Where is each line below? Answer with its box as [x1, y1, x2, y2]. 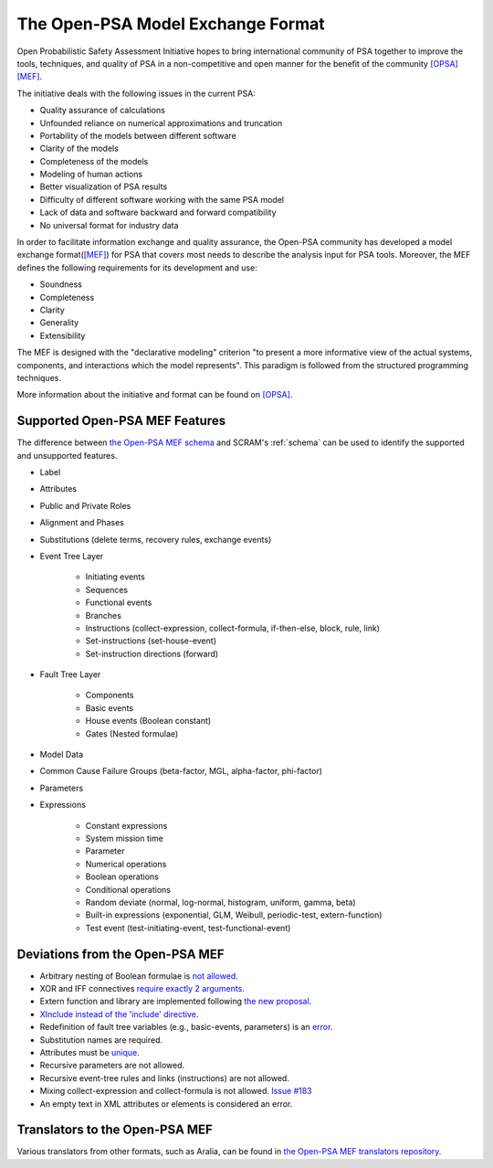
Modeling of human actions [39, 169, 143, 180]
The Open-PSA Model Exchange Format [16, 14, 326, 34]
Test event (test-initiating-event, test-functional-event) [85, 922, 291, 933]
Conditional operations [85, 884, 171, 895]
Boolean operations [85, 871, 159, 882]
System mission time [85, 833, 163, 844]
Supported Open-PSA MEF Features [16, 413, 226, 429]
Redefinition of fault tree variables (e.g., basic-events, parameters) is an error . [39, 1022, 333, 1033]
